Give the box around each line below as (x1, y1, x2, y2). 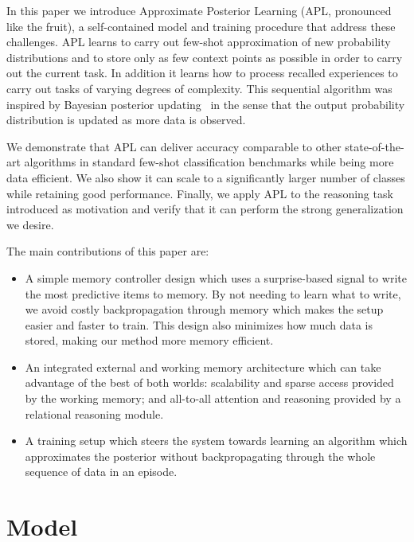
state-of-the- (345, 138, 404, 154)
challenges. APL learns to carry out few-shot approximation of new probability (6, 33, 391, 50)
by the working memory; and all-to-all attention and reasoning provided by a (25, 390, 401, 407)
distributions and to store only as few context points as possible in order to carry (6, 49, 403, 65)
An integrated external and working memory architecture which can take (25, 358, 381, 375)
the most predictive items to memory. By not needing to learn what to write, (25, 285, 401, 302)
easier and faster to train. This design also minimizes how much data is (25, 316, 373, 333)
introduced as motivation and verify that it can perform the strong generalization (6, 201, 404, 217)
